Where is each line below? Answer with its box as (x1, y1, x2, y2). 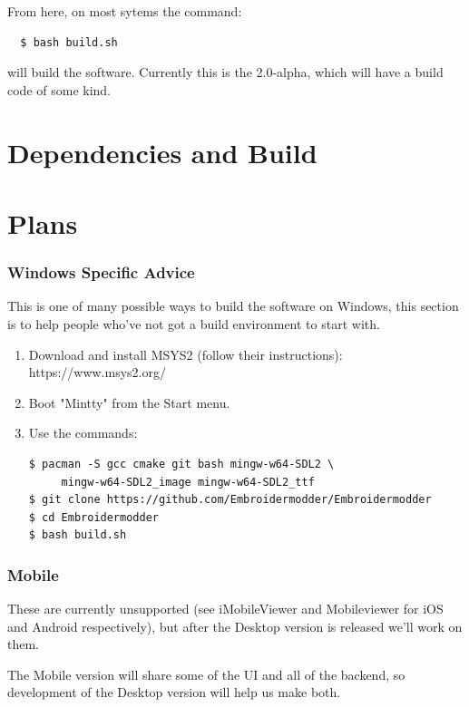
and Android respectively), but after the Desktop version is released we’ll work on (7, 616, 463, 635)
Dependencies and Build (7, 133, 318, 170)
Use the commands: (28, 423, 138, 442)
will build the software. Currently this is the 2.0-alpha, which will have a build (7, 63, 444, 82)
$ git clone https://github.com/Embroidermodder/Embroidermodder (28, 493, 432, 507)
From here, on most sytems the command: (7, 2, 242, 20)
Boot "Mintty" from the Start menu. (28, 392, 230, 412)
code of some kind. (7, 80, 112, 99)
